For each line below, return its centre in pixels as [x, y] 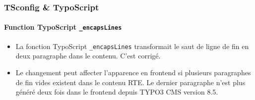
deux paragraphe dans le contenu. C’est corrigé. [88, 56]
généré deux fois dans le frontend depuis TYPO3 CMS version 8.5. [117, 92]
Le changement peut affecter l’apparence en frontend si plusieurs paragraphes [133, 72]
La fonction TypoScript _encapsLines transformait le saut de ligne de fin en [132, 46]
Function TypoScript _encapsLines [63, 27]
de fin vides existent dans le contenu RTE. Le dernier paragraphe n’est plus [130, 82]
